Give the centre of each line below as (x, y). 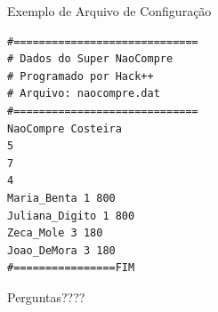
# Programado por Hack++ (81, 76)
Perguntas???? (46, 296)
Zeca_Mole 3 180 (55, 233)
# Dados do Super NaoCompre (90, 59)
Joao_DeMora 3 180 (61, 250)
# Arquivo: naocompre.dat (84, 94)
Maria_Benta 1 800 (61, 198)
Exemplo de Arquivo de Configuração (109, 11)
